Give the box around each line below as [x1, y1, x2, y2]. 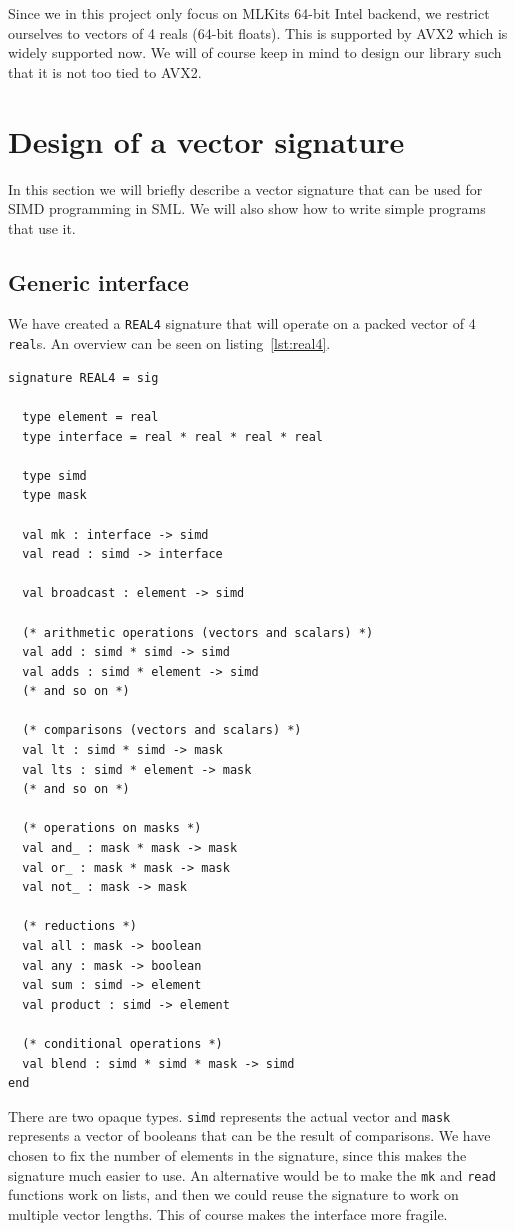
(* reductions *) [22, 919, 137, 934]
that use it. [8, 217, 76, 238]
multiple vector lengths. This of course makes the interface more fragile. [8, 1203, 448, 1224]
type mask [22, 488, 87, 503]
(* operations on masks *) [22, 821, 202, 836]
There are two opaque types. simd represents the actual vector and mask [8, 1105, 451, 1126]
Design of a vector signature [8, 120, 405, 161]
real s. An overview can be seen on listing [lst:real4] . [8, 333, 331, 354]
